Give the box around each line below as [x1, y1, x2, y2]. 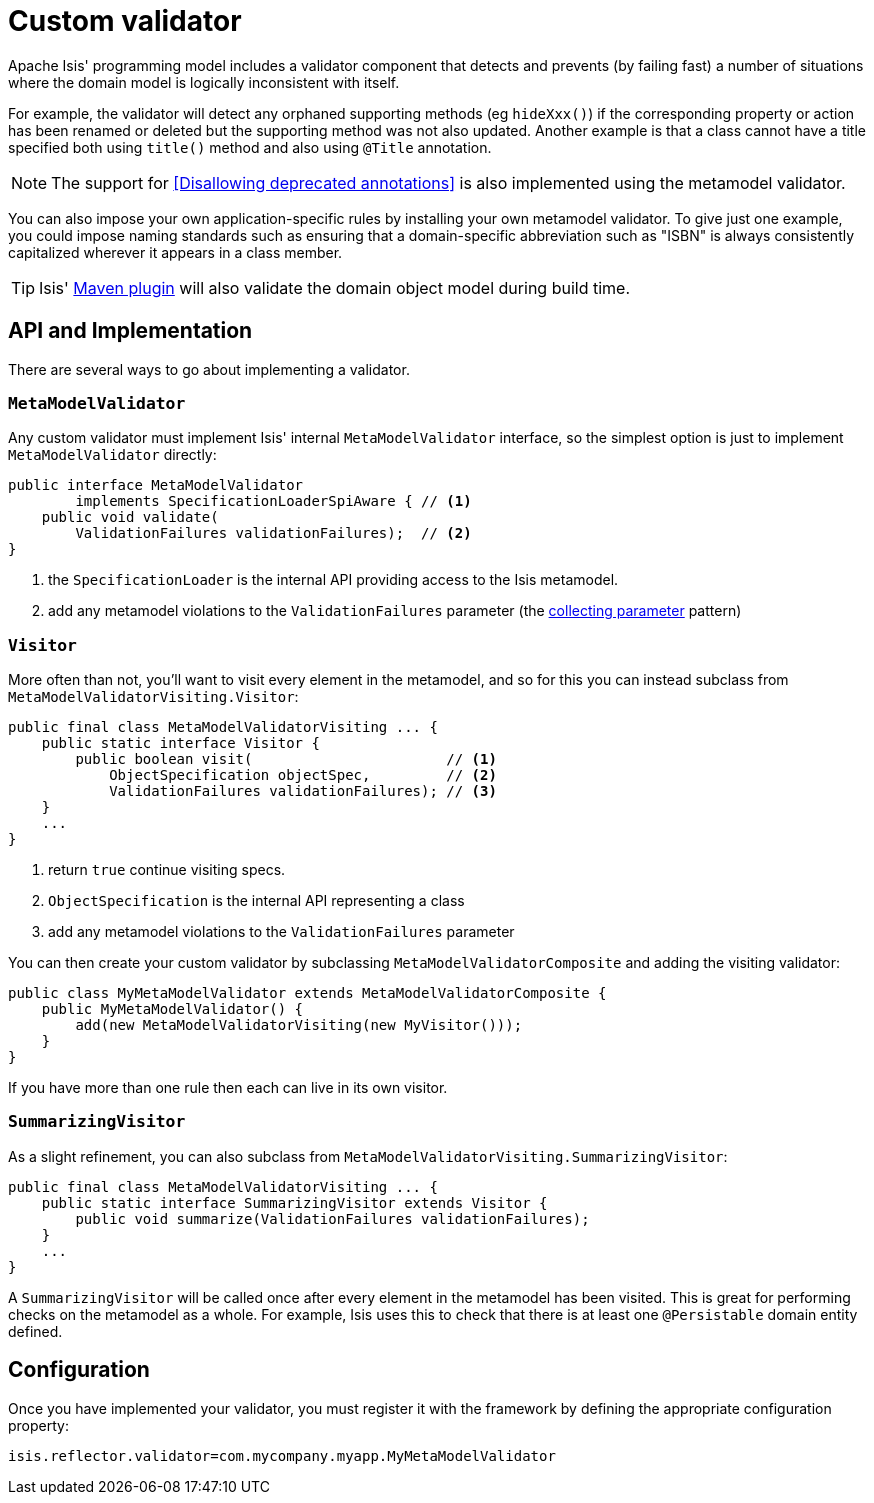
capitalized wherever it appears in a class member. [8, 243, 343, 261]
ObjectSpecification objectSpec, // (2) [109, 767, 497, 784]
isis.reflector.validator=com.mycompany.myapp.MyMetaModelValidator [8, 1447, 556, 1464]
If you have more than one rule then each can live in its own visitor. [8, 1079, 448, 1097]
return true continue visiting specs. [48, 861, 286, 879]
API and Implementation [8, 318, 253, 344]
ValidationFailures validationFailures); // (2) [75, 525, 472, 542]
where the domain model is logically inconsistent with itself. [8, 73, 400, 91]
